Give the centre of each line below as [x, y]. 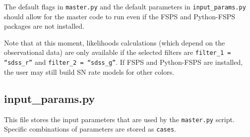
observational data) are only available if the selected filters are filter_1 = [118, 52]
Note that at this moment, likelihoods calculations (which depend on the [115, 42]
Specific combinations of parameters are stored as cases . [90, 129]
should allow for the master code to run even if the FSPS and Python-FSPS [120, 16]
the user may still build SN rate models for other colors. [89, 71]
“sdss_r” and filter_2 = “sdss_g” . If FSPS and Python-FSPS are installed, [124, 62]
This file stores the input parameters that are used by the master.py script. [119, 119]
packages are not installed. [44, 26]
